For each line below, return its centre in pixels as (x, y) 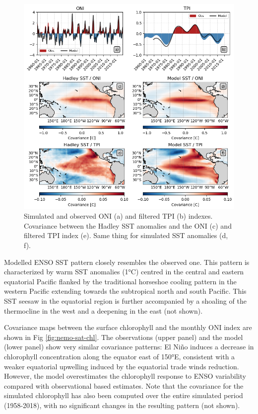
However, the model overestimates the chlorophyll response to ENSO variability (125, 376)
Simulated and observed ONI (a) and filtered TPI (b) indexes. (118, 216)
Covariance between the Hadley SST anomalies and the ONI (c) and (128, 225)
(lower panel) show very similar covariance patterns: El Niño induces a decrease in (129, 347)
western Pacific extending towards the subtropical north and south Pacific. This (125, 291)
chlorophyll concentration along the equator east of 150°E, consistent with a (120, 356)
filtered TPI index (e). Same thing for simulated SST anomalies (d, (126, 235)
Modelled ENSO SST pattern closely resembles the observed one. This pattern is (127, 262)
